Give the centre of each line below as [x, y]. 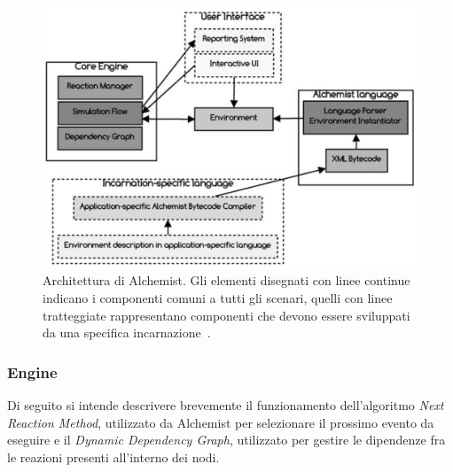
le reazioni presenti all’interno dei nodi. [113, 457]
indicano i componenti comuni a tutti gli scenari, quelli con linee [218, 298]
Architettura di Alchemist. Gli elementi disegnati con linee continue [226, 280]
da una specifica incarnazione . [127, 333]
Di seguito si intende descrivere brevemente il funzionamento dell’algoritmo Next [226, 405]
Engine [32, 371]
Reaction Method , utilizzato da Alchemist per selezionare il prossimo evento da [221, 422]
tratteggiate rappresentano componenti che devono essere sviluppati [226, 315]
